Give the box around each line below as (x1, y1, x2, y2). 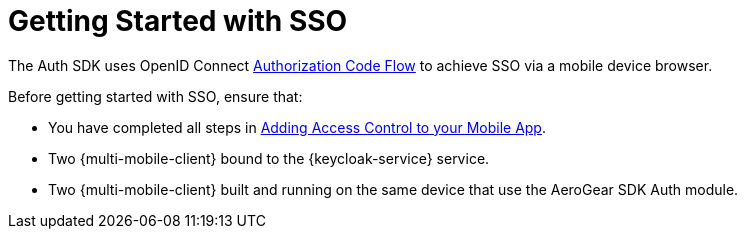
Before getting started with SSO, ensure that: (8, 87, 303, 105)
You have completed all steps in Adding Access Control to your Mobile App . (48, 118, 546, 136)
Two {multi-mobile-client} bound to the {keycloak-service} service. (48, 149, 490, 167)
